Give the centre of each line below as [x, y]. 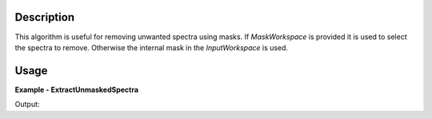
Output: [27, 105]
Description [45, 17]
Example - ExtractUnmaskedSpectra [77, 89]
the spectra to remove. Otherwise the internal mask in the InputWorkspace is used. [151, 47]
